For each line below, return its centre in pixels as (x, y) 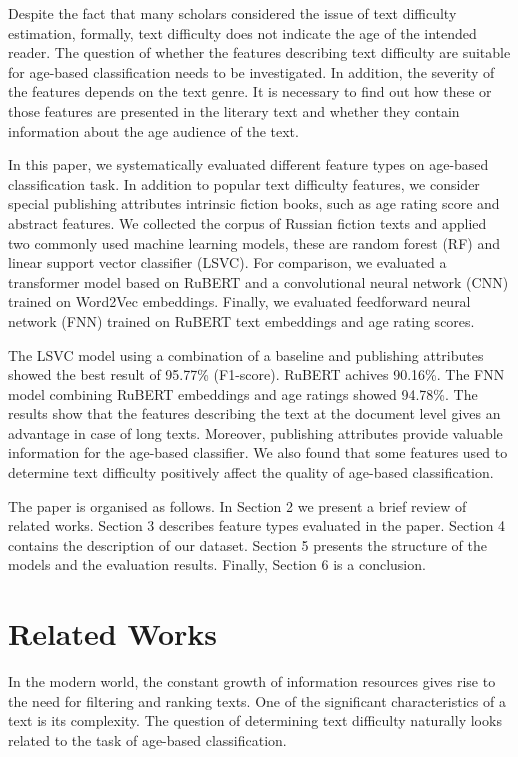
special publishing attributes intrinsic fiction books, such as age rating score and (254, 203)
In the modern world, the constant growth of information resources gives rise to (252, 681)
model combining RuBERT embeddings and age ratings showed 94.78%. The (243, 393)
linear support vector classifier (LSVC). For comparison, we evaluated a (227, 262)
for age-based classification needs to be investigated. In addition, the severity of (251, 71)
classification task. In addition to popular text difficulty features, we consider (244, 183)
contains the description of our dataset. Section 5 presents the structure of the (247, 544)
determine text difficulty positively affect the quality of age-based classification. (251, 472)
